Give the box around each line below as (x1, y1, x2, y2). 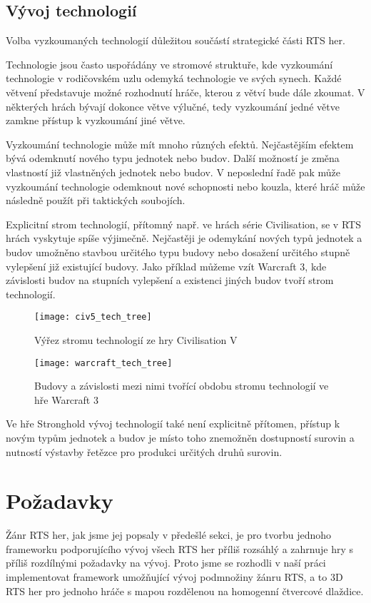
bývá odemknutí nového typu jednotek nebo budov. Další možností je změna (6, 151, 340, 166)
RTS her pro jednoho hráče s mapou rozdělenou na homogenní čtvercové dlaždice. (6, 583, 364, 598)
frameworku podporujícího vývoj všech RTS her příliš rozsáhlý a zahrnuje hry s (6, 541, 353, 556)
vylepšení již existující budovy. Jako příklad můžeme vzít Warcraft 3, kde (6, 258, 327, 273)
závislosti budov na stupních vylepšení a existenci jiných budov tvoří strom (6, 273, 334, 288)
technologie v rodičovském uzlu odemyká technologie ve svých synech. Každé (6, 71, 342, 86)
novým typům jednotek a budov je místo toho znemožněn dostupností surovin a (6, 430, 355, 445)
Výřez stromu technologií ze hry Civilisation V (34, 332, 238, 347)
